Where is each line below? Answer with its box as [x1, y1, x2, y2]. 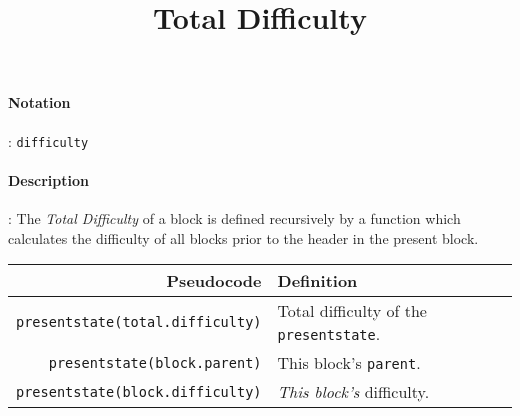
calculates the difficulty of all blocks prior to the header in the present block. [8, 227, 479, 248]
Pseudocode [166, 269, 262, 293]
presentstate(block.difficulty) [16, 383, 262, 400]
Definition [277, 269, 358, 293]
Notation [8, 92, 71, 113]
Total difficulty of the [277, 299, 427, 323]
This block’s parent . [277, 351, 421, 375]
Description [8, 169, 90, 190]
